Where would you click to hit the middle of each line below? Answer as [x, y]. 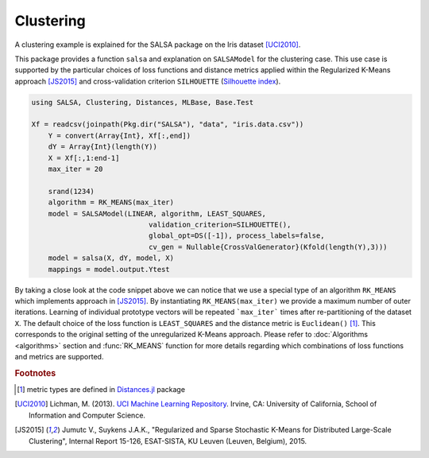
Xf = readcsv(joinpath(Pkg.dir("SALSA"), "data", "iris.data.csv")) [168, 124]
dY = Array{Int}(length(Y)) [103, 147]
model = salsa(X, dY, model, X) [111, 258]
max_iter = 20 [75, 169]
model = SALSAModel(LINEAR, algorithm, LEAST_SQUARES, [157, 213]
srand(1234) [71, 191]
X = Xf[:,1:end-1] [84, 158]
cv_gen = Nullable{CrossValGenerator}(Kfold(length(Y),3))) [268, 247]
